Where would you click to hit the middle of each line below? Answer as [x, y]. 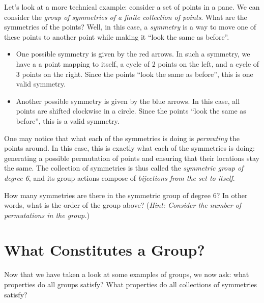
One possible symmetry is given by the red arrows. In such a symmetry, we [133, 54]
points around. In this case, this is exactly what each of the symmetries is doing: [129, 148]
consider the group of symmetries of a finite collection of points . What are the [126, 17]
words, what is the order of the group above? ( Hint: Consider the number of [123, 205]
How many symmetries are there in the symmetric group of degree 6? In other [126, 195]
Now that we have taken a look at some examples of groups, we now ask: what [127, 274]
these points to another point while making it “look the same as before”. [117, 36]
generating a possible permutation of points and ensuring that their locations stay [132, 158]
